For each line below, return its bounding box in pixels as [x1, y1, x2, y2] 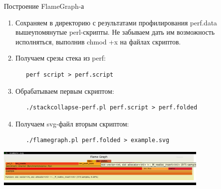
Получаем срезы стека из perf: [15, 53, 106, 63]
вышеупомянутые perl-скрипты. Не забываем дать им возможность [15, 27, 215, 37]
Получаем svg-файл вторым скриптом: [15, 118, 129, 128]
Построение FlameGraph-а [4, 1, 84, 11]
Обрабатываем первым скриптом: [15, 85, 114, 96]
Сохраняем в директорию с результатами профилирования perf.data [15, 17, 217, 27]
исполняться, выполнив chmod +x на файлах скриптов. [15, 36, 181, 46]
